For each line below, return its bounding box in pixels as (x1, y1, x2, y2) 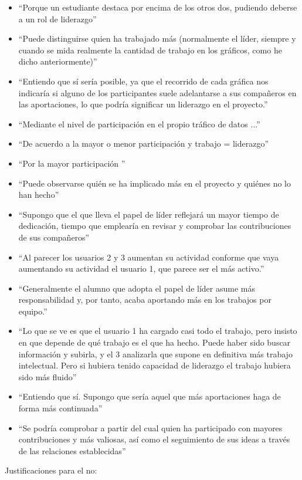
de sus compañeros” (18, 231, 90, 243)
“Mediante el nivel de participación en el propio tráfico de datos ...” (18, 117, 260, 130)
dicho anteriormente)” (18, 55, 97, 67)
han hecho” (18, 188, 59, 201)
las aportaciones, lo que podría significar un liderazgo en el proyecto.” (18, 98, 268, 110)
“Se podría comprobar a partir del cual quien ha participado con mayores (18, 421, 283, 434)
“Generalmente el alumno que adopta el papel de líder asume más (18, 282, 255, 294)
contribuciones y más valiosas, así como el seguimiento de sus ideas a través (18, 433, 290, 445)
